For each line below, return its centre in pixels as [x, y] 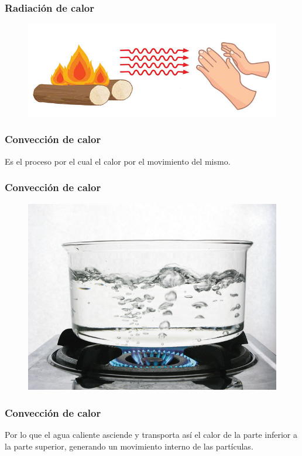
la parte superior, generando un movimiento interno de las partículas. [129, 446]
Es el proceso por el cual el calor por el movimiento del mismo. [118, 161]
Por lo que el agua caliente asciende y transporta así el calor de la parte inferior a [151, 435]
